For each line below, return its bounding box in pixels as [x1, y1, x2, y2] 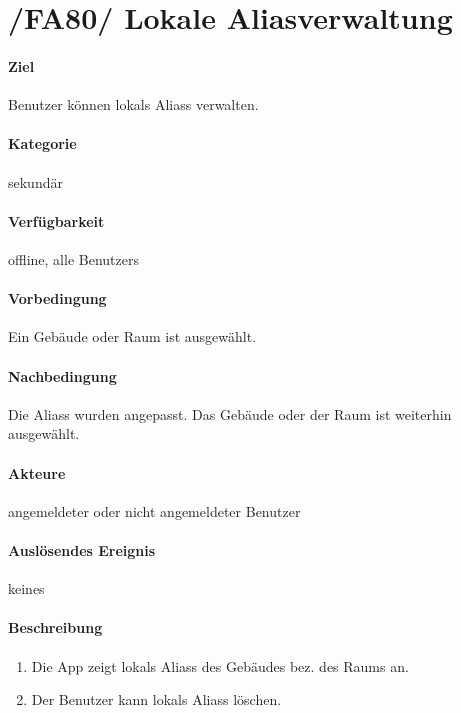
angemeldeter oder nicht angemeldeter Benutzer [8, 500, 301, 521]
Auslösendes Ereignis [8, 539, 156, 560]
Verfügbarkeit [8, 210, 105, 231]
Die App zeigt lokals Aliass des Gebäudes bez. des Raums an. [31, 655, 409, 676]
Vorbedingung [8, 288, 107, 309]
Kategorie [8, 133, 77, 154]
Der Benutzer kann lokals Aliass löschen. [31, 689, 282, 710]
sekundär [8, 171, 63, 192]
